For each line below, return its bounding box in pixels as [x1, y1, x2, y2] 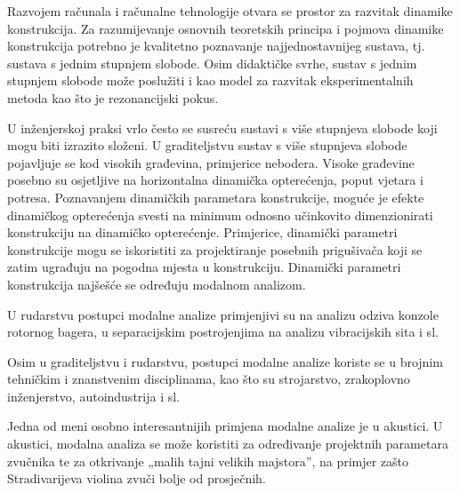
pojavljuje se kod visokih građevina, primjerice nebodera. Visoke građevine [7, 153, 415, 171]
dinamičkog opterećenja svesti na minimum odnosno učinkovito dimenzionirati [7, 205, 433, 224]
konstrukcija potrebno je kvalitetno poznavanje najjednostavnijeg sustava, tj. [7, 36, 425, 55]
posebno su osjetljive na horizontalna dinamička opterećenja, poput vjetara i [7, 171, 424, 189]
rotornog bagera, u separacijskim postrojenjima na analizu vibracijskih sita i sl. [7, 322, 439, 341]
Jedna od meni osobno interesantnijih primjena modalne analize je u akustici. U [7, 417, 443, 435]
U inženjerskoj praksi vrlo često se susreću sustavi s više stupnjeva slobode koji [7, 118, 438, 137]
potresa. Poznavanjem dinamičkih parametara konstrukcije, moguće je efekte [7, 187, 424, 206]
